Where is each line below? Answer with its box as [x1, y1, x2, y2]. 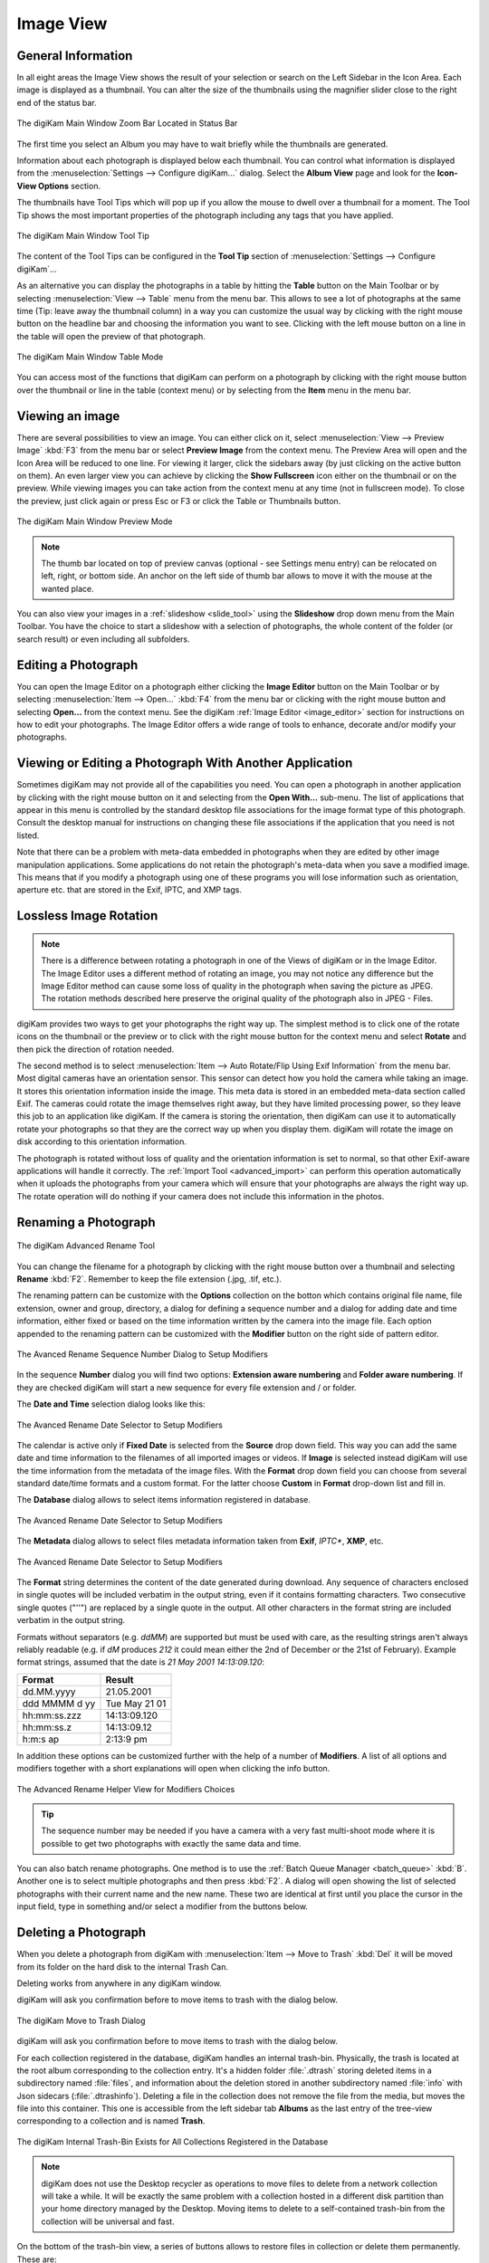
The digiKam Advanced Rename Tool [16, 1240, 156, 1251]
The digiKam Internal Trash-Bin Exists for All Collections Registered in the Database [16, 2136, 329, 2147]
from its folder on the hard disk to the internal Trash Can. [16, 1961, 229, 1972]
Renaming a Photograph [16, 1214, 156, 1230]
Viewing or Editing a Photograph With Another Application [16, 756, 353, 771]
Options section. [37, 180, 101, 191]
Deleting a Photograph [16, 1924, 147, 1941]
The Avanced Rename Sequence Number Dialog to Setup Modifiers [16, 1349, 269, 1360]
